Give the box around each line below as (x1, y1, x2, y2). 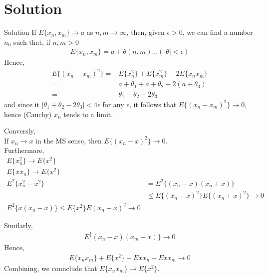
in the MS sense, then (35, 135, 102, 145)
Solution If (4, 27, 36, 37)
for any (102, 99, 124, 109)
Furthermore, (4, 145, 44, 155)
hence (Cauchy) (4, 109, 52, 119)
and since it (4, 99, 39, 109)
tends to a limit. (63, 109, 113, 119)
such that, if (13, 36, 50, 47)
